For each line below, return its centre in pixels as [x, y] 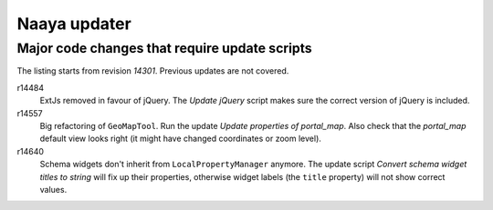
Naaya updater [74, 24]
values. [53, 189]
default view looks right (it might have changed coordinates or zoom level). [180, 139]
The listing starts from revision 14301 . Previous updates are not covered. [153, 71]
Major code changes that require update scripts [164, 48]
